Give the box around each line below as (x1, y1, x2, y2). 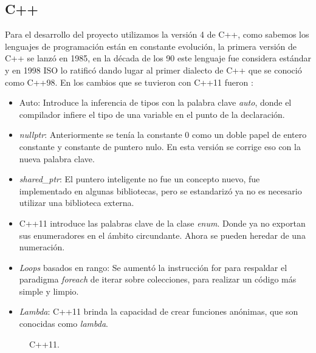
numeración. (19, 241, 65, 253)
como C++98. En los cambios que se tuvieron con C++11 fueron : (5, 75, 253, 88)
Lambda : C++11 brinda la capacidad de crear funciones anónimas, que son (19, 305, 298, 318)
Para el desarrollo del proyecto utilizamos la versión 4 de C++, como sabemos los (5, 28, 309, 41)
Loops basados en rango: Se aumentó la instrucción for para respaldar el (19, 261, 287, 273)
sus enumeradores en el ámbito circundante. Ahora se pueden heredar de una (19, 228, 306, 241)
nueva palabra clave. (19, 152, 95, 165)
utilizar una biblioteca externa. (19, 196, 134, 209)
